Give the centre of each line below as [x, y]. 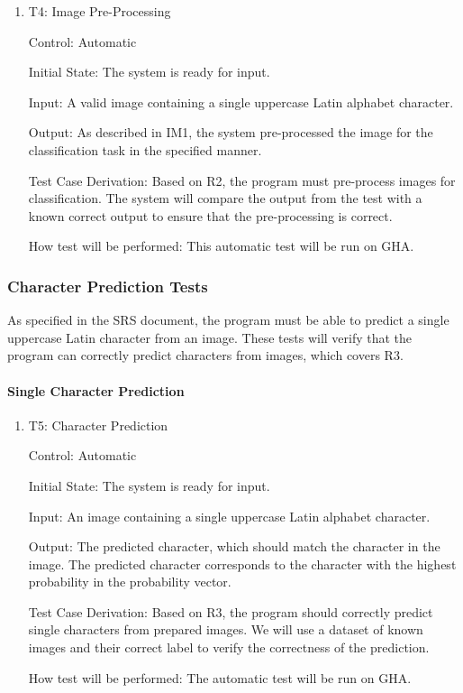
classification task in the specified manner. [145, 149]
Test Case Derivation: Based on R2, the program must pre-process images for [242, 180]
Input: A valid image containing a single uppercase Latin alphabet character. [241, 102]
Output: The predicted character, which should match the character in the [234, 546]
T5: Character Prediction [98, 425]
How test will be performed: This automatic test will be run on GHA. [221, 246]
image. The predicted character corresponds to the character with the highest [242, 564]
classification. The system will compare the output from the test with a [225, 198]
